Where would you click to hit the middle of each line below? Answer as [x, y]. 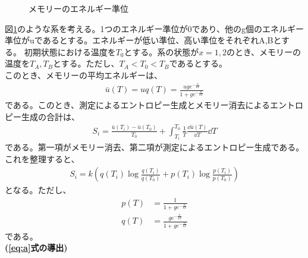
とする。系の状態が [161, 51]
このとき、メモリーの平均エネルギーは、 [84, 75]
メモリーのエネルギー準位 [78, 8]
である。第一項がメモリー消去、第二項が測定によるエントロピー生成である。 [155, 147]
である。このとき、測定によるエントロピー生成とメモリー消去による [138, 105]
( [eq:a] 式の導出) [36, 248]
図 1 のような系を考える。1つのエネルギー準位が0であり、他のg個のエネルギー [154, 28]
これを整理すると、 [42, 158]
